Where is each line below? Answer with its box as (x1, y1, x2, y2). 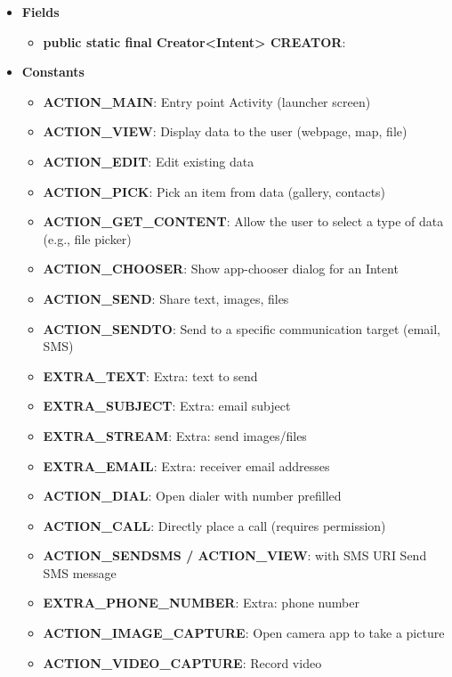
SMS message (43, 563, 117, 582)
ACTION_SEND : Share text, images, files (43, 289, 289, 307)
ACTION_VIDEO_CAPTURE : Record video (43, 653, 322, 672)
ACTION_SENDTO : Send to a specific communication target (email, (43, 319, 440, 338)
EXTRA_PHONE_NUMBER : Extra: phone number (43, 593, 359, 612)
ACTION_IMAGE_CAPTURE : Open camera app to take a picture (43, 624, 445, 642)
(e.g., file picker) (43, 229, 132, 248)
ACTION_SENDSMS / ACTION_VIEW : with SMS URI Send (43, 546, 427, 565)
